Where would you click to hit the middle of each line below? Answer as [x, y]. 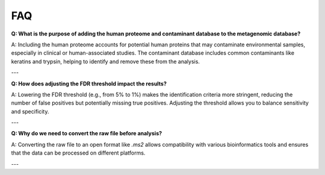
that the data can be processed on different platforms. [78, 153]
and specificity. [30, 111]
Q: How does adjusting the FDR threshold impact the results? [89, 84]
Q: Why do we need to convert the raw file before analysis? [87, 134]
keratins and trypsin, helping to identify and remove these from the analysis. [105, 61]
